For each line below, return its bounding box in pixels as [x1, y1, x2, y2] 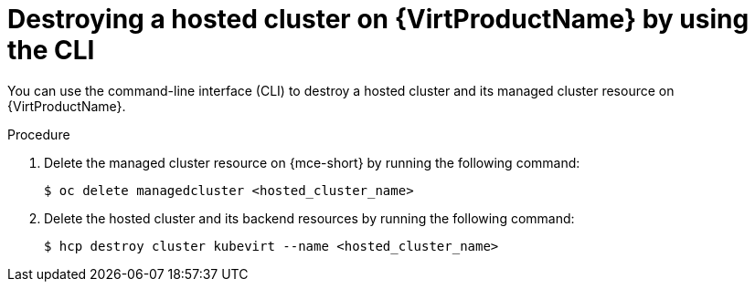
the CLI [7, 35, 95, 66]
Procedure [7, 126, 70, 142]
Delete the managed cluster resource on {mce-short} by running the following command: [44, 154, 580, 170]
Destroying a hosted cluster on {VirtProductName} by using [7, 4, 750, 35]
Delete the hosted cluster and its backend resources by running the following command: [44, 210, 575, 226]
